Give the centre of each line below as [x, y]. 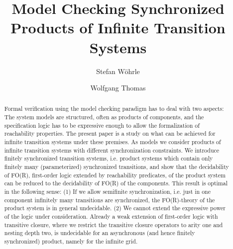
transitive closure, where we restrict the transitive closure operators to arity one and [114, 224]
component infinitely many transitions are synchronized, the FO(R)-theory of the [110, 200]
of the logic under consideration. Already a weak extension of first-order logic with [111, 216]
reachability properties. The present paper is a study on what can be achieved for [110, 133]
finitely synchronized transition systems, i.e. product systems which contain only [109, 158]
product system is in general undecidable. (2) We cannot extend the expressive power [115, 208]
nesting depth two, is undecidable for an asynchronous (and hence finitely [100, 233]
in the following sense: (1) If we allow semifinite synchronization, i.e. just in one [108, 192]
